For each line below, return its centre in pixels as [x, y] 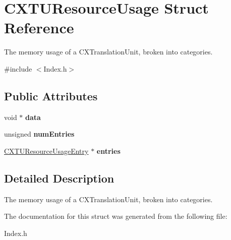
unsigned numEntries [39, 134]
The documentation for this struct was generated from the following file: [116, 216]
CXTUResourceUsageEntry [46, 151]
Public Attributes [51, 96]
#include [18, 68]
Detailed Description [59, 178]
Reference [39, 27]
